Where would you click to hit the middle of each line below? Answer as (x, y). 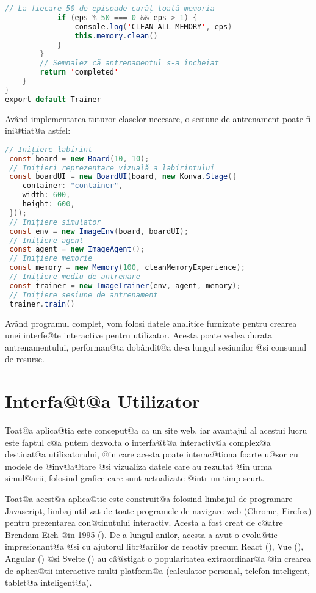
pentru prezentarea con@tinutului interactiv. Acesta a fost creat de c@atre (144, 522)
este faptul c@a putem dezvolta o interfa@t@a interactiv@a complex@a (138, 442)
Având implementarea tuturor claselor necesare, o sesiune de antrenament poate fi (158, 118)
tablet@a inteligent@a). (48, 582)
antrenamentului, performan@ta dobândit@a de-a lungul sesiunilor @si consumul (156, 347)
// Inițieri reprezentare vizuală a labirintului (112, 168)
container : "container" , (73, 186)
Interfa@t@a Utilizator (103, 401)
